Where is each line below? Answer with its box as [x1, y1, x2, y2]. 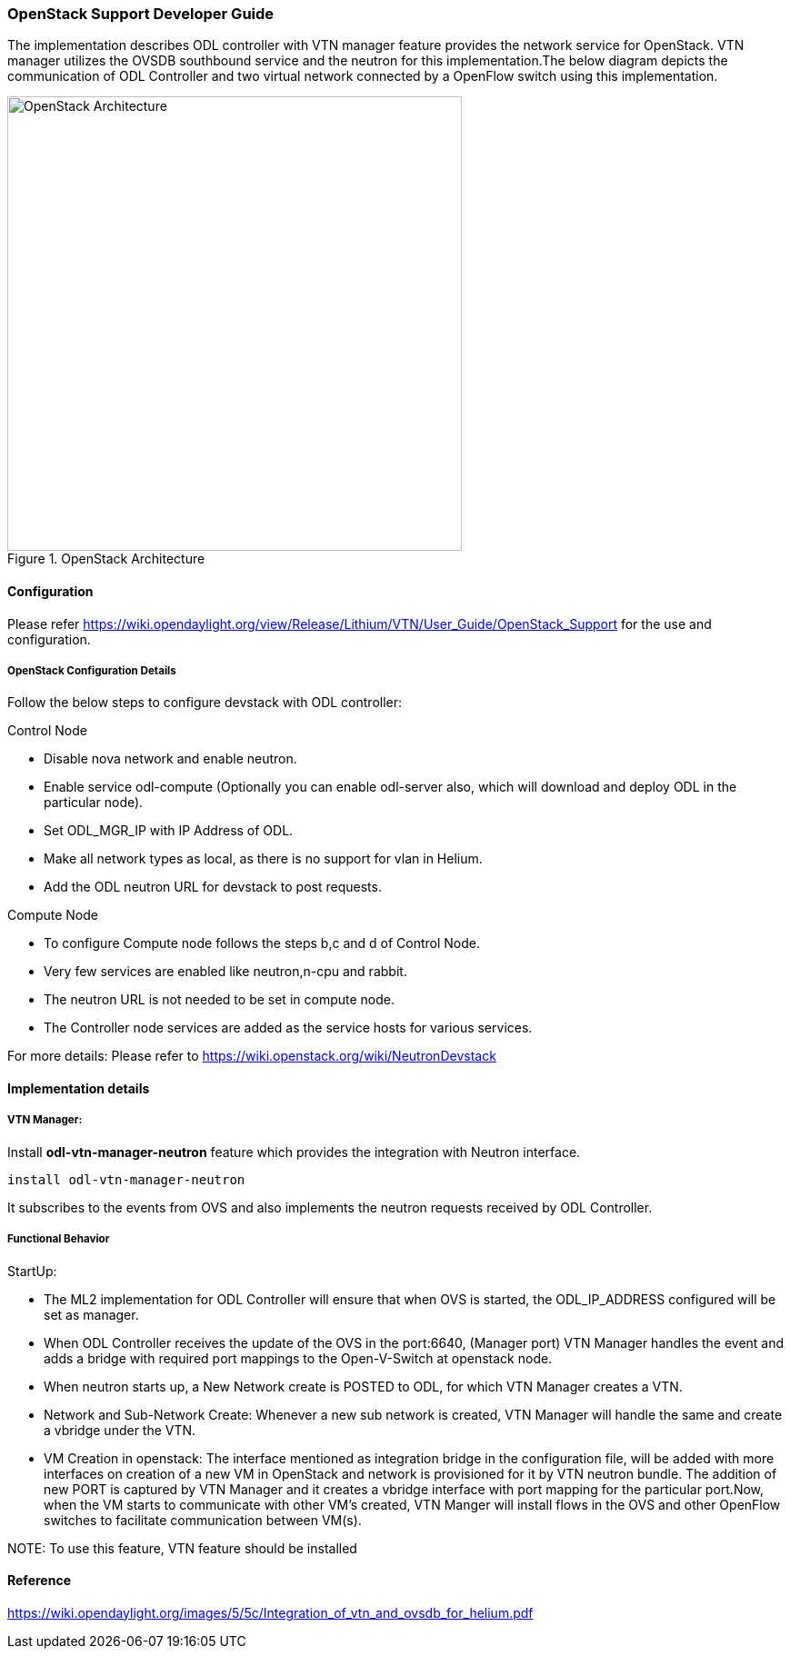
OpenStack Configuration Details [7, 663, 176, 677]
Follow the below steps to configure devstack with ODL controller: [7, 694, 403, 711]
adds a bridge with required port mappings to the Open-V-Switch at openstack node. [44, 1350, 553, 1366]
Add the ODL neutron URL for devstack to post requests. [44, 879, 382, 895]
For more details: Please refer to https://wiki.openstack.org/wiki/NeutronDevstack [7, 1048, 496, 1064]
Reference [7, 1572, 71, 1589]
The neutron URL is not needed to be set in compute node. [44, 992, 395, 1008]
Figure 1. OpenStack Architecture [7, 551, 205, 567]
